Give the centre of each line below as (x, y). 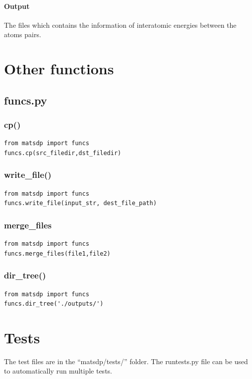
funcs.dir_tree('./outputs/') (54, 304)
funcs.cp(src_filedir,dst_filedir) (63, 153)
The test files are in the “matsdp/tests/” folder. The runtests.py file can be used (126, 361)
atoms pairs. (23, 34)
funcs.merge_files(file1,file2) (57, 253)
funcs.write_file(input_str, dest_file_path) (80, 203)
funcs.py (26, 100)
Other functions (59, 69)
